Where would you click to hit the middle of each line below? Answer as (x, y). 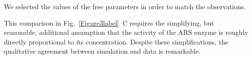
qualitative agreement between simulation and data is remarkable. (102, 51)
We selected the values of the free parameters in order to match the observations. (125, 6)
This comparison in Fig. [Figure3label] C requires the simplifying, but (109, 22)
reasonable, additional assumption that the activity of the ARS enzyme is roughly (126, 32)
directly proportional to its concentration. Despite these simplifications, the (116, 41)
